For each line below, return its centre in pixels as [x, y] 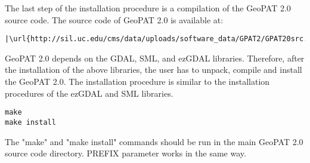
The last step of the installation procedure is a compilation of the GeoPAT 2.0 [148, 8]
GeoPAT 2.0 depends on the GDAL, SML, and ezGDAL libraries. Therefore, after [155, 58]
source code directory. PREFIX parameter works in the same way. [125, 153]
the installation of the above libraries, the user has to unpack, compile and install [154, 70]
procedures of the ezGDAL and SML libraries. [89, 93]
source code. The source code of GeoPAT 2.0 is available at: [114, 19]
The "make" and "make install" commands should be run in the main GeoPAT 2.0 [154, 141]
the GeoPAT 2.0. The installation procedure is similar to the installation [137, 81]
